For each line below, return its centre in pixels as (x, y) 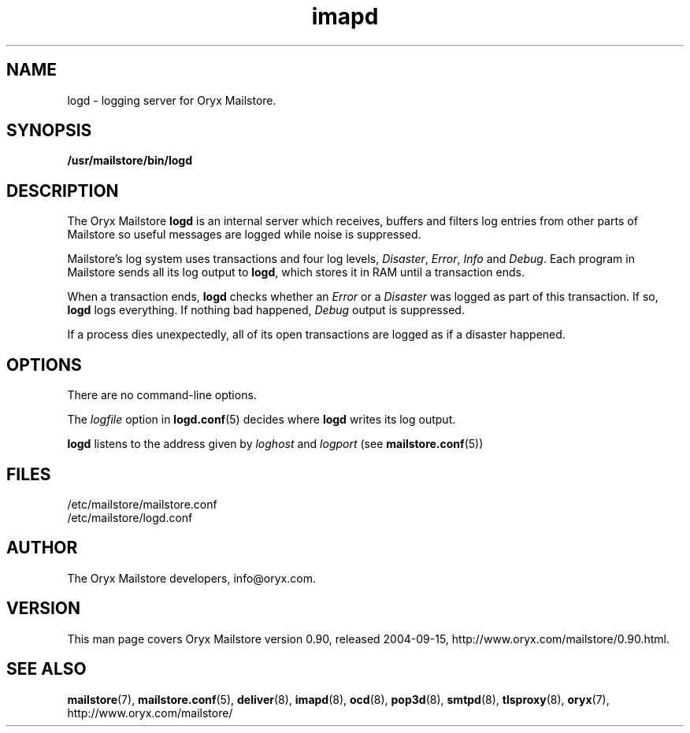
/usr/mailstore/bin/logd (130, 161)
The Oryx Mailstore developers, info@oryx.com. (191, 578)
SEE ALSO (46, 669)
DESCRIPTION (63, 191)
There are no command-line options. (162, 395)
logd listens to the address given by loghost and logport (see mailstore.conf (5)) (275, 444)
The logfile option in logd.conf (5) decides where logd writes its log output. (262, 420)
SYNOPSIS (49, 131)
